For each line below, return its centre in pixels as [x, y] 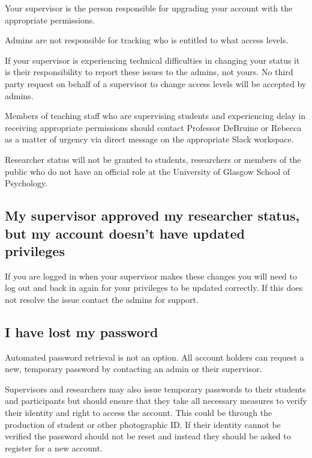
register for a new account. [54, 447]
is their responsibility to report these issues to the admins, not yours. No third [149, 72]
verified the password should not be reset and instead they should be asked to [148, 436]
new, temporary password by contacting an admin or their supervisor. [133, 369]
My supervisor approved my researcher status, [152, 215]
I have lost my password [82, 331]
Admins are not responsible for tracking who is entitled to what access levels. [147, 40]
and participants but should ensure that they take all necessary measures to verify [156, 401]
